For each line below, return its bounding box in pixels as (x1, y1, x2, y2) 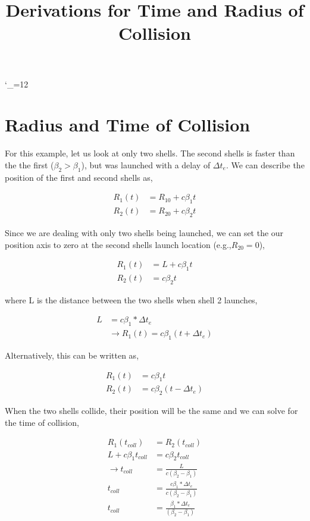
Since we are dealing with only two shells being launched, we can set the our (5, 226, 284, 238)
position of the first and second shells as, (5, 171, 153, 183)
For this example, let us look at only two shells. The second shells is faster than (5, 147, 295, 159)
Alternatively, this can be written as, (5, 349, 139, 362)
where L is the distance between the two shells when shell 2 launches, (5, 293, 258, 306)
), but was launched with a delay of (81, 158, 211, 171)
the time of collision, (5, 416, 79, 428)
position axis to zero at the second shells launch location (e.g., (5, 238, 231, 250)
